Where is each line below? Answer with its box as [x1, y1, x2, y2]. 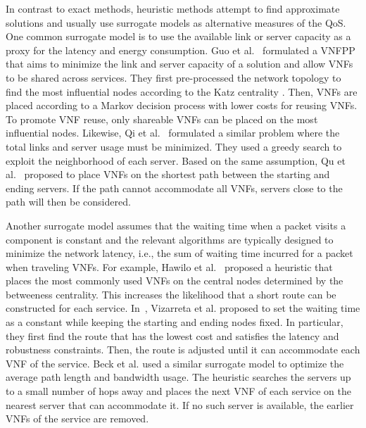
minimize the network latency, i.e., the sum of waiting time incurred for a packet [6, 246, 353, 260]
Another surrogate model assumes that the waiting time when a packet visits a [6, 218, 346, 232]
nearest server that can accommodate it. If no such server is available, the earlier [6, 397, 354, 412]
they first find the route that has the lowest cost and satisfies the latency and [6, 328, 339, 343]
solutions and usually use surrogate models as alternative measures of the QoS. [6, 15, 346, 30]
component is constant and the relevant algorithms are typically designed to [6, 232, 334, 246]
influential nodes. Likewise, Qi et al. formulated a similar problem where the [6, 125, 340, 140]
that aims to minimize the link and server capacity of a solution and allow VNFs [6, 56, 353, 71]
